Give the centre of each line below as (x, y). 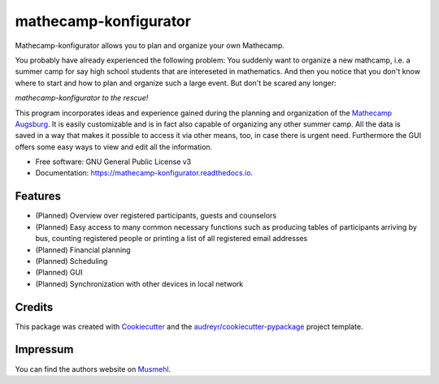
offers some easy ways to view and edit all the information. (114, 147)
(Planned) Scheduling (72, 261)
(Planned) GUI (59, 273)
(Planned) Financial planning (83, 250)
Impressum (44, 349)
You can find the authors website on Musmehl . (93, 369)
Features (38, 196)
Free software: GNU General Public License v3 (113, 162)
